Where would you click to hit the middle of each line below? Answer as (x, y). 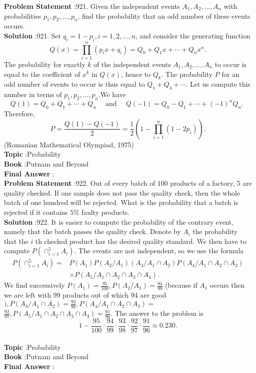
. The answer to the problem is (157, 313)
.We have (112, 94)
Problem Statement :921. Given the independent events (92, 6)
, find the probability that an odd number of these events (164, 16)
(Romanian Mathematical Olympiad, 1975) (69, 144)
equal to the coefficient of (42, 74)
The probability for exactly (45, 64)
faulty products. (105, 212)
